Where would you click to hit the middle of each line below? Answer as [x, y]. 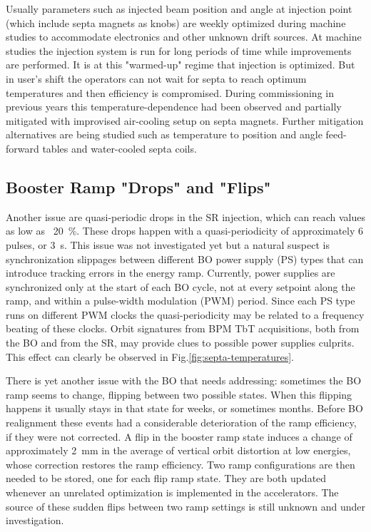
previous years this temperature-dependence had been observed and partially [174, 107]
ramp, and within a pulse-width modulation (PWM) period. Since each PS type [181, 301]
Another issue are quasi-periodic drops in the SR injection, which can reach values [185, 216]
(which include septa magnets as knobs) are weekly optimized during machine [176, 22]
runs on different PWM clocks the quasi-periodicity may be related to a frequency [185, 314]
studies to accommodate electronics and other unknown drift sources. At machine [184, 37]
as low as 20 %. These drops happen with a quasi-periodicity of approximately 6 [185, 231]
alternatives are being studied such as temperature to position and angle [164, 134]
